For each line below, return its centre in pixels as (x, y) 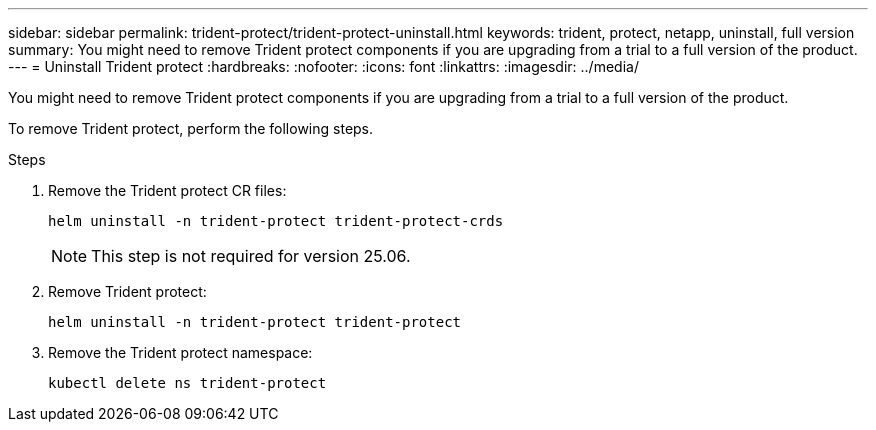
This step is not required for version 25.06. (251, 256)
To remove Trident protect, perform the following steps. (191, 128)
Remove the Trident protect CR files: (167, 190)
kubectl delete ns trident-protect (187, 383)
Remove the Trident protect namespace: (180, 352)
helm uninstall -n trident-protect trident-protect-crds (276, 221)
